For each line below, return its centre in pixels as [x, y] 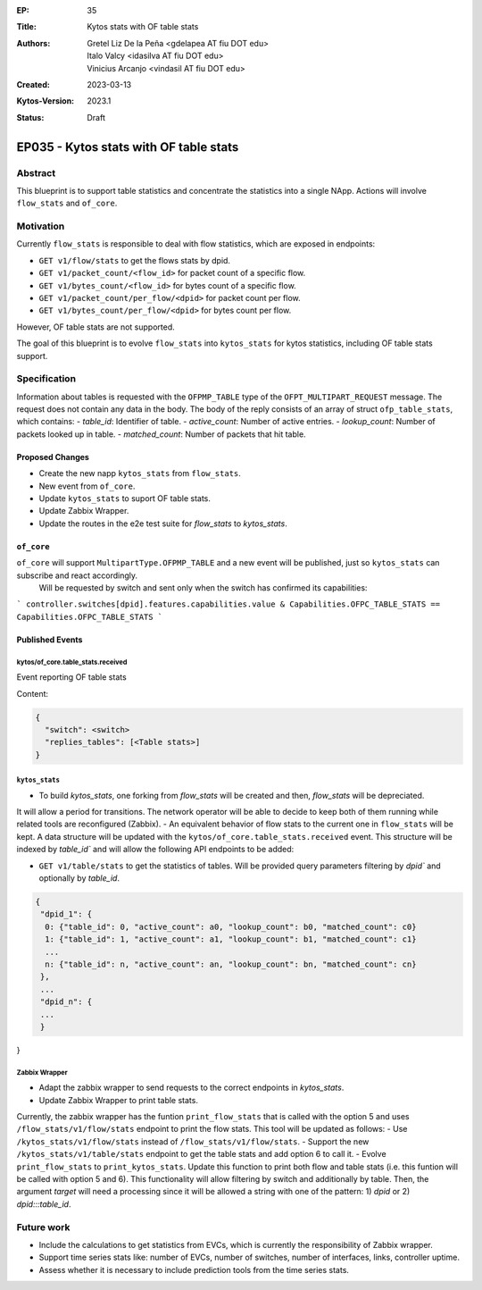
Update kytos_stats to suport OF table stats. [125, 498]
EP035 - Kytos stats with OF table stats [128, 147]
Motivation [41, 226]
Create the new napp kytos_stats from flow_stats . [140, 473]
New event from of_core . [87, 486]
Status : [30, 117]
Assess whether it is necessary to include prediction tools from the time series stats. [194, 1269]
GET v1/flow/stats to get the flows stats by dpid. [135, 260]
